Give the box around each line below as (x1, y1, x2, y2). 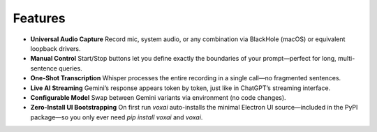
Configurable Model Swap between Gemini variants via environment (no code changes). (30, 93, 286, 101)
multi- (337, 54, 355, 63)
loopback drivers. (30, 44, 81, 52)
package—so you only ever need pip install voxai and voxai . (30, 112, 203, 122)
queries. (58, 64, 83, 73)
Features (13, 10, 66, 26)
